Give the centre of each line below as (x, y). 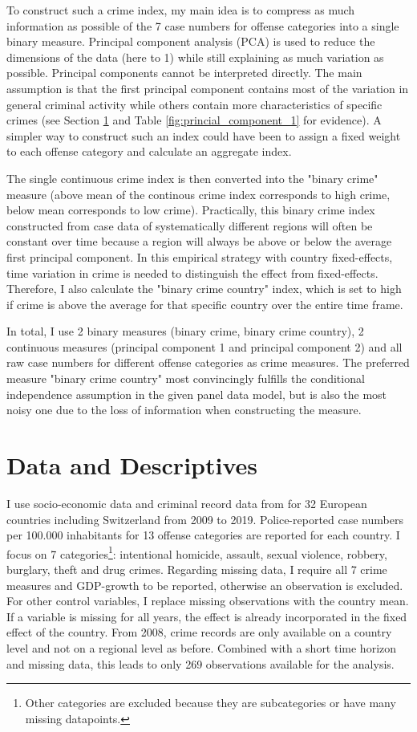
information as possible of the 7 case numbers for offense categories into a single (203, 25)
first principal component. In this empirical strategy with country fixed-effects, (200, 256)
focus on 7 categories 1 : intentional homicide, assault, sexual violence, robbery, (197, 552)
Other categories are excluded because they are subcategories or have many (211, 703)
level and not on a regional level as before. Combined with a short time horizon (202, 647)
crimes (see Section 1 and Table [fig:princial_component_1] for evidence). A (194, 120)
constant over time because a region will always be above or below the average (199, 241)
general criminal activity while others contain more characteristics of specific (194, 104)
